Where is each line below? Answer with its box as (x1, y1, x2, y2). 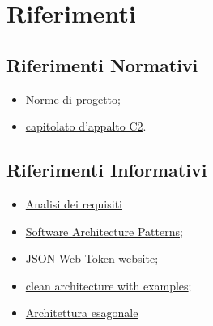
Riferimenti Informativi (6, 157, 207, 182)
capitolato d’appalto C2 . (25, 118, 147, 135)
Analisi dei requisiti (25, 195, 123, 212)
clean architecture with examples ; (25, 277, 192, 294)
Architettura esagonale (25, 304, 138, 321)
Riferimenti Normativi (6, 52, 198, 77)
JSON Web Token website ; (25, 250, 159, 267)
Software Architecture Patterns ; (25, 222, 183, 239)
